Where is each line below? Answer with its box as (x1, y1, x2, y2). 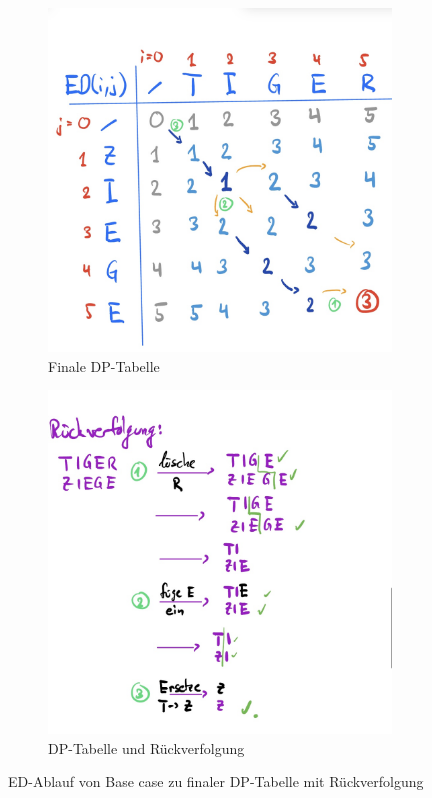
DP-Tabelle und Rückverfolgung (48, 737, 245, 758)
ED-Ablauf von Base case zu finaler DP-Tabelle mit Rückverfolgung (8, 771, 424, 792)
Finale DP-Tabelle (48, 355, 160, 376)
